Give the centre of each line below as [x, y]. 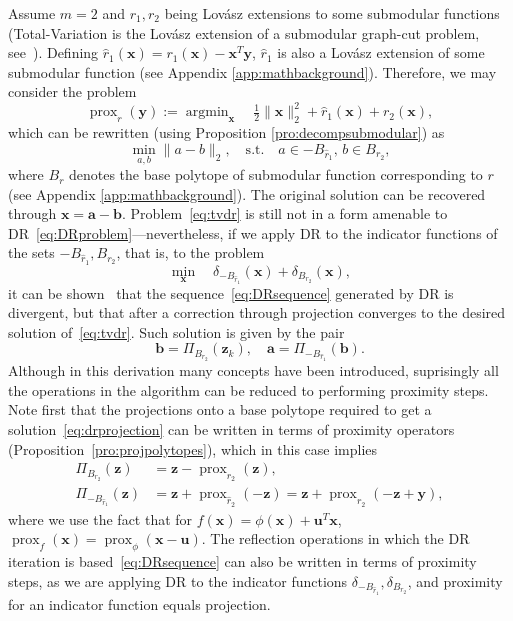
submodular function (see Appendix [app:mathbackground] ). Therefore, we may [252, 71]
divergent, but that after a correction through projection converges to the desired [257, 312]
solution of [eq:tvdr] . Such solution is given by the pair [176, 331]
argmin [207, 112]
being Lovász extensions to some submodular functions [332, 13]
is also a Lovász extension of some [381, 52]
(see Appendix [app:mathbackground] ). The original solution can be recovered [247, 193]
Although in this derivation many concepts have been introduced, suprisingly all [253, 370]
